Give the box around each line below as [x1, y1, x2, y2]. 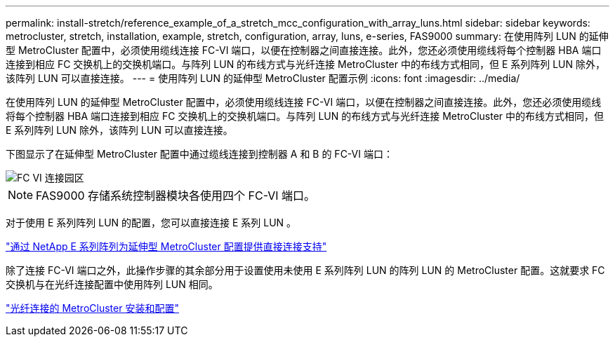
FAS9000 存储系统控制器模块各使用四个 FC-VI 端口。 [36, 189, 316, 203]
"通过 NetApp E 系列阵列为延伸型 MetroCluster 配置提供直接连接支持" [6, 240, 327, 252]
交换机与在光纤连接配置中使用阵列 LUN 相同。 [6, 278, 218, 290]
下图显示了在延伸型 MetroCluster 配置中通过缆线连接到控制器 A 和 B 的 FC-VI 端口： [6, 148, 393, 160]
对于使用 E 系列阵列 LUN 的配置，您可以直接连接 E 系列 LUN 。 [6, 217, 297, 228]
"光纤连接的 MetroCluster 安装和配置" [6, 302, 179, 314]
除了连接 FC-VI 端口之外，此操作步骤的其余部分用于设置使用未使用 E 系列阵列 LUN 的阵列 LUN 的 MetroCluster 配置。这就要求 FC [6, 264, 605, 276]
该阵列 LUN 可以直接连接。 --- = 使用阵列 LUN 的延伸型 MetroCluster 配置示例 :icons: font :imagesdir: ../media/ [6, 72, 520, 84]
